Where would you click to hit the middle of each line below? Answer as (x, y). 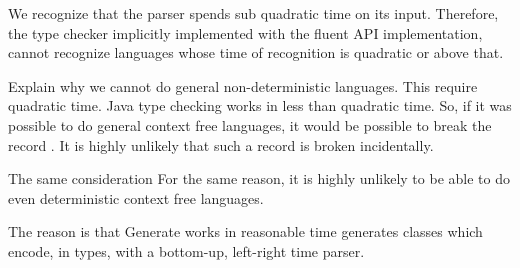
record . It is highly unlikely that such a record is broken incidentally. (221, 144)
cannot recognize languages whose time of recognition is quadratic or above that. (256, 52)
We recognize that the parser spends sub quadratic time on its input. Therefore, (253, 13)
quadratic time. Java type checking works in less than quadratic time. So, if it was (260, 105)
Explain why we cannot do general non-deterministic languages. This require (243, 85)
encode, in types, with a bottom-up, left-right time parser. (186, 250)
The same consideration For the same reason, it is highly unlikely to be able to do (259, 178)
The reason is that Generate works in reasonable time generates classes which (245, 231)
